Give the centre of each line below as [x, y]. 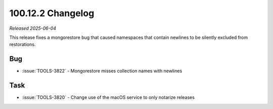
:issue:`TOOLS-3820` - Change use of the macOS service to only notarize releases [108, 97]
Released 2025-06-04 [33, 28]
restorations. [22, 44]
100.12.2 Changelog [52, 13]
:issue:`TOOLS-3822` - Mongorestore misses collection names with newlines [102, 71]
